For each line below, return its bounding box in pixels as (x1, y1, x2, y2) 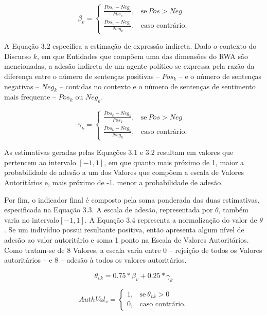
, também (218, 204, 248, 215)
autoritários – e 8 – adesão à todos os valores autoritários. (4, 254, 187, 265)
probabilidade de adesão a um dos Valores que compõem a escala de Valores (4, 167, 244, 178)
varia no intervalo (4, 214, 60, 225)
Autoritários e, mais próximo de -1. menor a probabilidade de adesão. (4, 177, 223, 187)
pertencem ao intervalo (4, 156, 76, 167)
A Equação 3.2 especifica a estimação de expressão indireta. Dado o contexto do (4, 41, 257, 51)
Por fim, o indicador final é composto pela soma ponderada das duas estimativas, (4, 194, 260, 205)
